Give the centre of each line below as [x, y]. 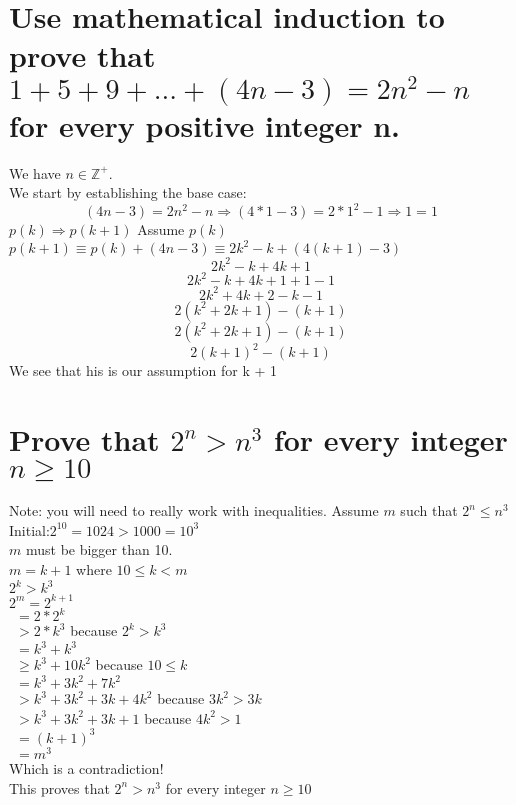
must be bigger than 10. [99, 549]
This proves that [59, 787]
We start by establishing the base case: [128, 192]
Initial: [29, 529]
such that [429, 510]
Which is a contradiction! [86, 767]
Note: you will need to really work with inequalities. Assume [194, 510]
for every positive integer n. [204, 124]
